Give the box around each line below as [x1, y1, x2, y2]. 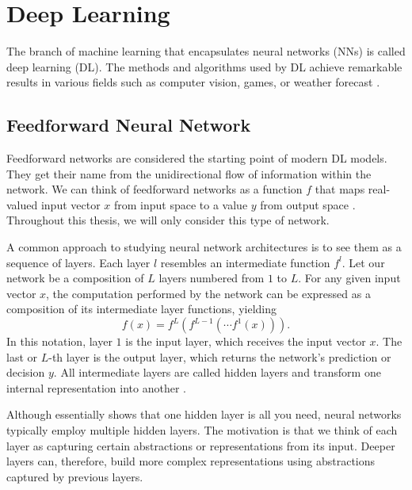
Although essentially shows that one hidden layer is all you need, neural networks [6, 406, 402, 423]
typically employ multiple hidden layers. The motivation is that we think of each [6, 422, 398, 438]
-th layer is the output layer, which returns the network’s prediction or [48, 348, 391, 365]
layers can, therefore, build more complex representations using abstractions [6, 453, 376, 469]
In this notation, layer [6, 333, 113, 350]
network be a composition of [6, 270, 144, 286]
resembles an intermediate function [160, 254, 330, 270]
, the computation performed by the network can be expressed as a [46, 285, 371, 301]
